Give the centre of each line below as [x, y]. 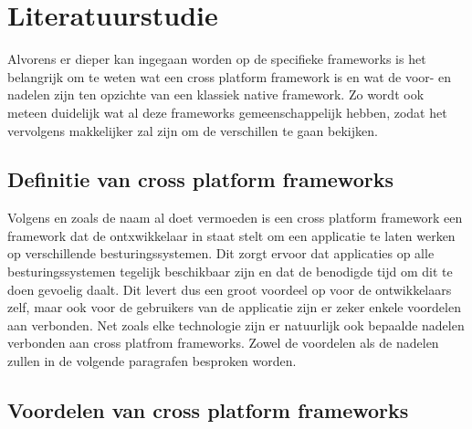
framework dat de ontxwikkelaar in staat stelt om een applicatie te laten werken [231, 235]
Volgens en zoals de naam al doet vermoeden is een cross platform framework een [235, 218]
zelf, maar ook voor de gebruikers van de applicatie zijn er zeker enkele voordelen [234, 307]
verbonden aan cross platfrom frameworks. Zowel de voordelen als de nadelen [223, 343]
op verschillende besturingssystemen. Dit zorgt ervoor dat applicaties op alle [221, 253]
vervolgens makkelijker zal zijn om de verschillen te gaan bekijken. [193, 130]
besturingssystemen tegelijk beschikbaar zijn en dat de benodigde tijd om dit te [230, 272]
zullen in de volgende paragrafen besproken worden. [152, 361]
